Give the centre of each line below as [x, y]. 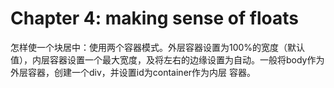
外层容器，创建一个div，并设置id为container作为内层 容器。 [133, 72]
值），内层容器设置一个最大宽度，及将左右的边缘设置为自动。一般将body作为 [167, 59]
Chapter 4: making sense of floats [154, 18]
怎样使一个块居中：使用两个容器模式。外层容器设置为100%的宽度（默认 [158, 47]
